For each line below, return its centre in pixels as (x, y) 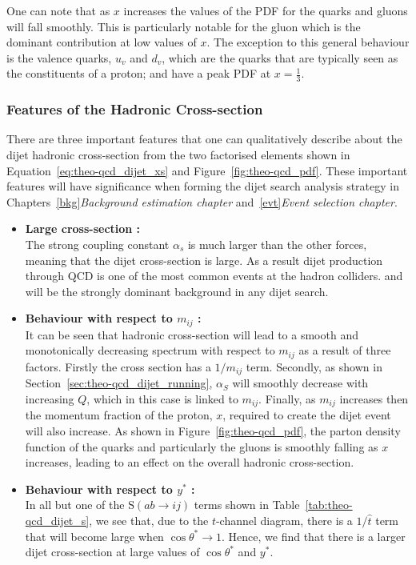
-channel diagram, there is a (284, 520)
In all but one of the (75, 505)
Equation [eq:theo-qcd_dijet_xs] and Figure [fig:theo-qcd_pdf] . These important (207, 170)
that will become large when (94, 536)
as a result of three (345, 350)
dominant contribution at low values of (102, 42)
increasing (50, 398)
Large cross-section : (83, 228)
